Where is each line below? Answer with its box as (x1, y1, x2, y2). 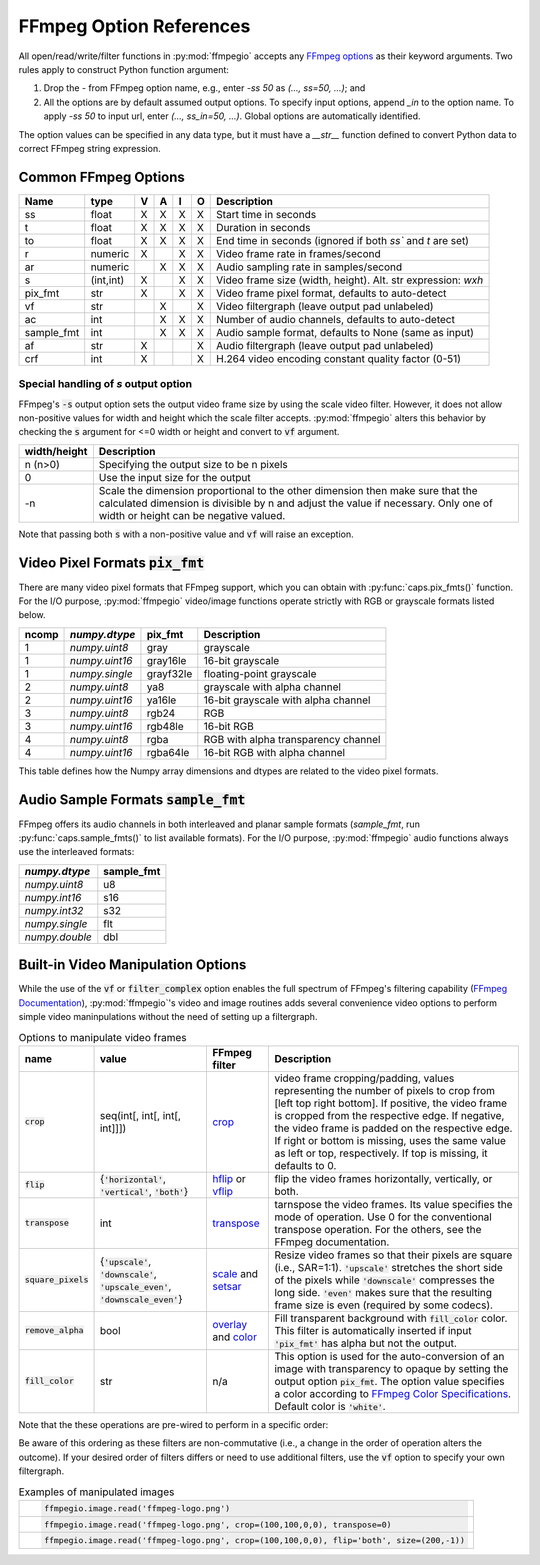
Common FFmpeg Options (18, 168, 185, 185)
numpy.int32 (24, 903, 84, 917)
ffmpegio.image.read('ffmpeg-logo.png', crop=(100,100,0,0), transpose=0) (43, 1519, 392, 1530)
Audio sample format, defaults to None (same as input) (216, 325, 475, 339)
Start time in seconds (216, 207, 317, 221)
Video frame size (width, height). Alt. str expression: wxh (216, 273, 484, 287)
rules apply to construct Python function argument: (18, 63, 230, 75)
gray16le (146, 653, 187, 667)
